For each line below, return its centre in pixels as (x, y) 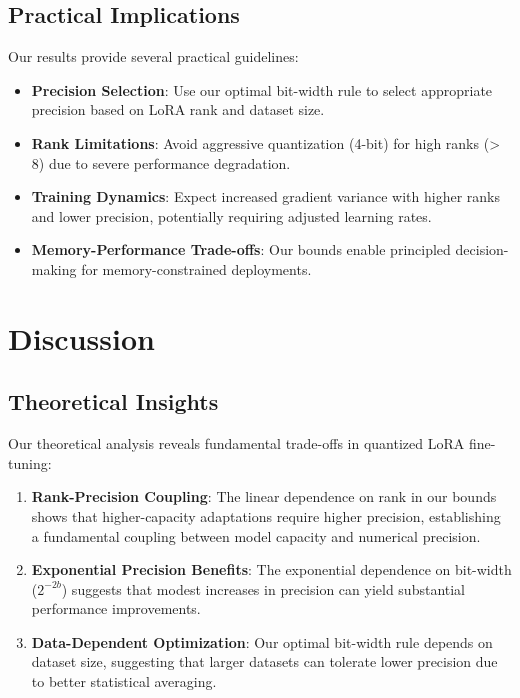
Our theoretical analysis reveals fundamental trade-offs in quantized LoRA (236, 443)
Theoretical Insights (113, 401)
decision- (482, 249)
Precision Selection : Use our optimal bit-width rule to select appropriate (262, 89)
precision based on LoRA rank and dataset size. (178, 109)
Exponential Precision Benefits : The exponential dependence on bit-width (271, 569)
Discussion (81, 337)
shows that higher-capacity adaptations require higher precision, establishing (266, 515)
